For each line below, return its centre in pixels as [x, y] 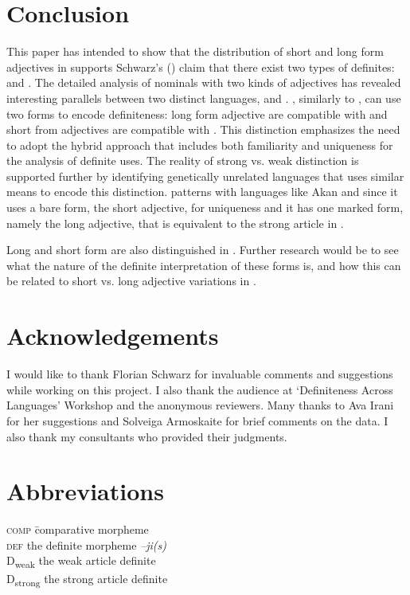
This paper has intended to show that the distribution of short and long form [195, 51]
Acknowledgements [113, 336]
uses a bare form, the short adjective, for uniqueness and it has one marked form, [205, 207]
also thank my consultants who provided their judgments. [147, 436]
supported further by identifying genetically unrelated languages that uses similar [205, 176]
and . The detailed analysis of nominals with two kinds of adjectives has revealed [204, 82]
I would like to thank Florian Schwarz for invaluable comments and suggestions [200, 374]
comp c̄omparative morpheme [78, 529]
